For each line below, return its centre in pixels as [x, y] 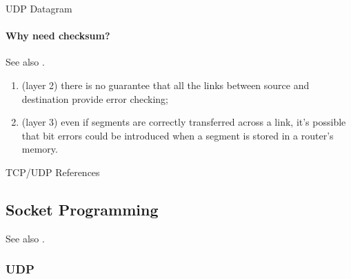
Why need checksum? [58, 36]
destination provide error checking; [95, 98]
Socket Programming [82, 209]
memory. [40, 149]
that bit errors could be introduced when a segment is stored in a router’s [178, 135]
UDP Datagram [39, 8]
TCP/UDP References [53, 172]
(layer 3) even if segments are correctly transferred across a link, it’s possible [184, 122]
